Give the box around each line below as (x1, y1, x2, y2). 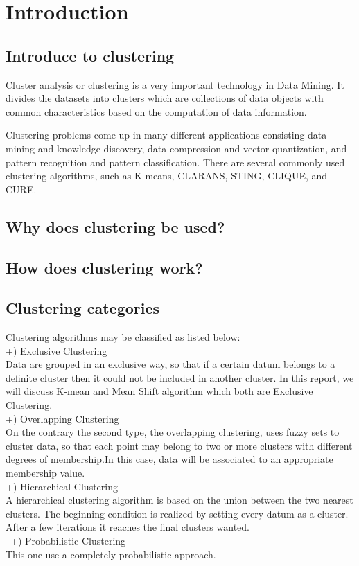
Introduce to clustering (6, 44, 175, 66)
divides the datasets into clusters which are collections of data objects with (6, 91, 324, 105)
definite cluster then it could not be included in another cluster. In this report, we (6, 370, 354, 384)
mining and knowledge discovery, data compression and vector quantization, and (6, 141, 347, 155)
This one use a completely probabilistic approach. (6, 547, 216, 561)
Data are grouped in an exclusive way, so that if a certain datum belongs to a (6, 357, 335, 371)
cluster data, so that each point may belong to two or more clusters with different (6, 438, 353, 452)
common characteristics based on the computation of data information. (6, 104, 307, 118)
